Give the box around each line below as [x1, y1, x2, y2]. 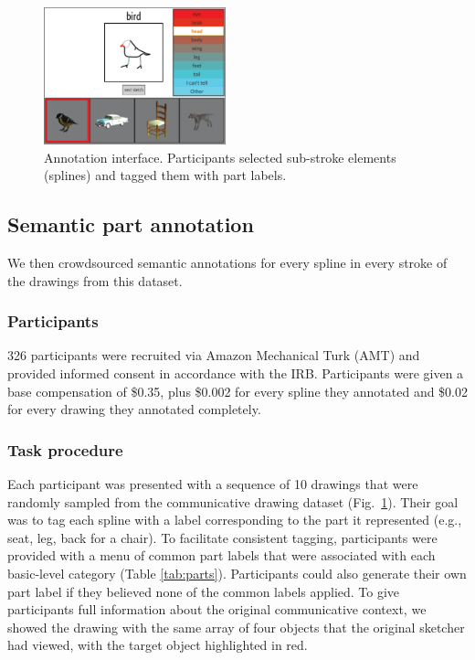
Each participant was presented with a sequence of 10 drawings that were [7, 474, 418, 494]
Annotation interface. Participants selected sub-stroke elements [44, 147, 396, 166]
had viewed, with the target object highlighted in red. [7, 635, 308, 655]
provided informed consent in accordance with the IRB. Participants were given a [7, 364, 464, 383]
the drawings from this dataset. [7, 271, 183, 290]
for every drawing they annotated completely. [7, 399, 261, 419]
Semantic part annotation [7, 210, 254, 239]
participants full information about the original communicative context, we [7, 600, 427, 619]
